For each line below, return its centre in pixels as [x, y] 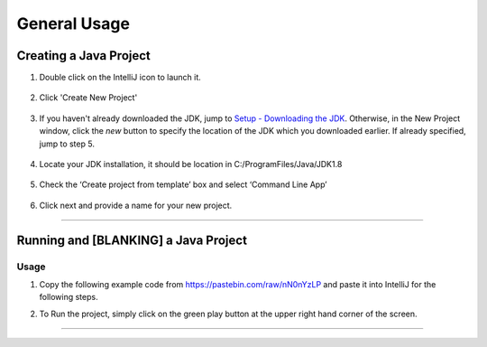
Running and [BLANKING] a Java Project [132, 240]
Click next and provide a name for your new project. [136, 205]
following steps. [69, 297]
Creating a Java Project [83, 56]
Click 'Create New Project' [88, 98]
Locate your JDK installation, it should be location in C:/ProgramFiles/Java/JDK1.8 [191, 164]
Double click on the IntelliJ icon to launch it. [120, 78]
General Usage [74, 23]
